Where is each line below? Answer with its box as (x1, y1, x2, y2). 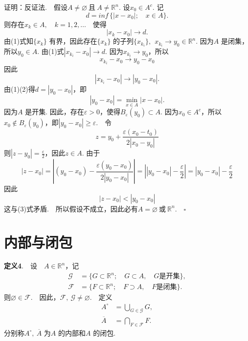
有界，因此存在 (49, 36, 97, 46)
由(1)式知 (4, 36, 33, 46)
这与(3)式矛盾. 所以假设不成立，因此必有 (4, 203, 138, 213)
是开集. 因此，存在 (25, 106, 84, 117)
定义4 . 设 (4, 261, 37, 271)
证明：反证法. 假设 (4, 2, 68, 12)
